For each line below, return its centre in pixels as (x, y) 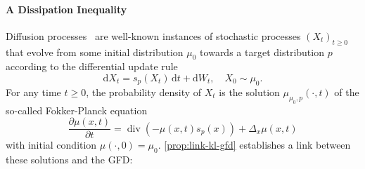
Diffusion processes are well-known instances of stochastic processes (153, 35)
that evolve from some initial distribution (95, 52)
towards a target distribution (262, 52)
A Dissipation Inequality (66, 9)
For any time (33, 92)
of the (347, 92)
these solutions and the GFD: (69, 159)
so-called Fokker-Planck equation (77, 110)
